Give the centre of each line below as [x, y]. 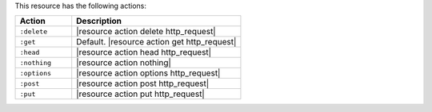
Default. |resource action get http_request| [156, 42]
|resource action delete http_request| [146, 32]
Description [99, 21]
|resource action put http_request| [141, 94]
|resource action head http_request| [144, 52]
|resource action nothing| [124, 63]
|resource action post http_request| [143, 83]
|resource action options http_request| [148, 73]
